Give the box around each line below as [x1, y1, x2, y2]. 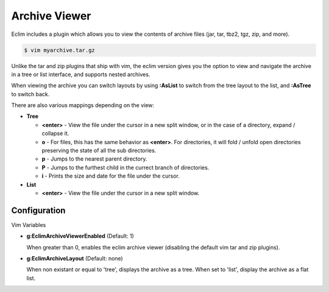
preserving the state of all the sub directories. [41, 147, 157, 155]
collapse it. [41, 130, 69, 137]
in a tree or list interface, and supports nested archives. [11, 71, 150, 78]
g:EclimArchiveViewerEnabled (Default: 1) [26, 232, 134, 240]
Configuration [11, 205, 66, 215]
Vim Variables [11, 221, 46, 228]
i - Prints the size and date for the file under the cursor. [41, 172, 180, 179]
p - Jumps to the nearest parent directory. [41, 155, 147, 162]
